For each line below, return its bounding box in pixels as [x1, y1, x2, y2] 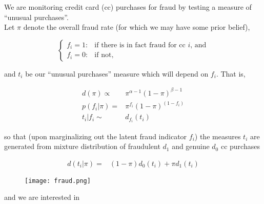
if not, [94, 51, 114, 59]
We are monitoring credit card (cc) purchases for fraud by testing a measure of [4, 2, 252, 12]
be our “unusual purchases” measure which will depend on [25, 68, 209, 79]
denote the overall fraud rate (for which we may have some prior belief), [23, 22, 250, 32]
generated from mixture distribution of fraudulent [4, 141, 160, 152]
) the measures [194, 131, 241, 141]
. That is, [216, 68, 246, 79]
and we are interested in [4, 192, 80, 202]
